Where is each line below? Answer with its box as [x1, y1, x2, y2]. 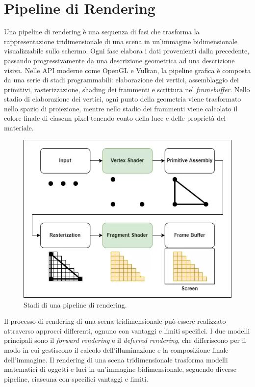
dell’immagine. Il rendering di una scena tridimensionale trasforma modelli [4, 354, 228, 364]
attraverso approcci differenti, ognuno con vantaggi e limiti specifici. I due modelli [4, 325, 250, 335]
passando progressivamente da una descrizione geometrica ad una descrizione [4, 55, 235, 65]
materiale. [4, 123, 34, 133]
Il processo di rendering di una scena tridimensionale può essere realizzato [4, 316, 226, 326]
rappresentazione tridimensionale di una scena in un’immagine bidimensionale [4, 36, 238, 46]
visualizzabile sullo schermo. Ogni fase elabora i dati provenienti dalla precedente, [4, 46, 250, 56]
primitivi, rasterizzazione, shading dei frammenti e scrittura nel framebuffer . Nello [4, 84, 250, 94]
